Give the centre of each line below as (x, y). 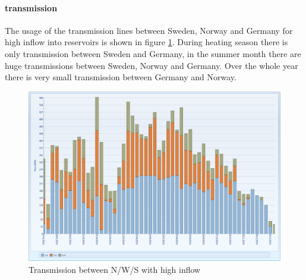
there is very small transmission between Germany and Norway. (121, 77)
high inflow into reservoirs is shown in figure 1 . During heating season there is (146, 42)
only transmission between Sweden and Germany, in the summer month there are (153, 53)
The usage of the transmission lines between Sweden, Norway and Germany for (149, 30)
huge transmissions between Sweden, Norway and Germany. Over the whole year (152, 65)
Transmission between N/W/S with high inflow (115, 270)
